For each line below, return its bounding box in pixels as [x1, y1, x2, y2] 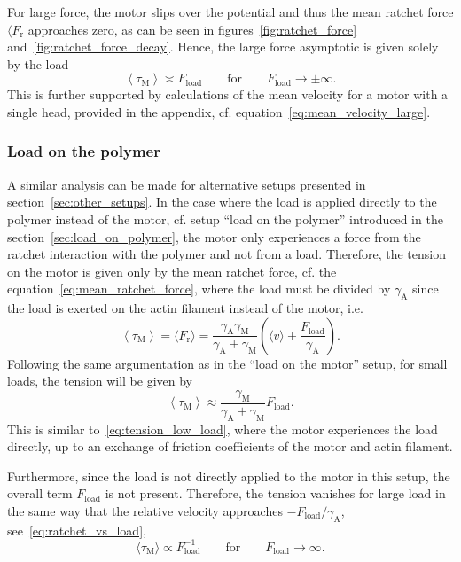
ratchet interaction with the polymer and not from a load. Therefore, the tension [7, 245, 446, 263]
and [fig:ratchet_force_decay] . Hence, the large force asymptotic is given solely [7, 37, 439, 56]
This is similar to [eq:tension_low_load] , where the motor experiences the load [7, 419, 438, 438]
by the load [7, 54, 69, 73]
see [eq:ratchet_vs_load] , [7, 520, 146, 539]
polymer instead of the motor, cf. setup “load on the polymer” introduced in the [7, 209, 443, 228]
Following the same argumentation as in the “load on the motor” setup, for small [7, 354, 448, 372]
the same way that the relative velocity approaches [7, 501, 283, 519]
